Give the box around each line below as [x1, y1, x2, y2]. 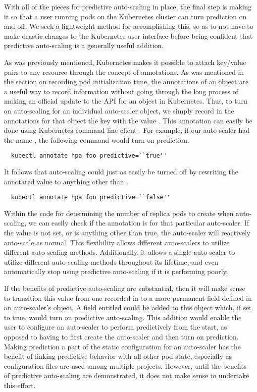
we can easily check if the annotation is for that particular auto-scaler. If [28, 218, 249, 228]
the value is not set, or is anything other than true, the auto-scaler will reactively [4, 227, 251, 237]
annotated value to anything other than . [4, 176, 128, 186]
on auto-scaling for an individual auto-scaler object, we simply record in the [4, 105, 234, 115]
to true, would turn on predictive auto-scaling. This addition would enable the [4, 312, 242, 322]
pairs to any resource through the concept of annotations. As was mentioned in [4, 66, 244, 77]
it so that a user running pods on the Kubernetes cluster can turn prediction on [4, 11, 247, 21]
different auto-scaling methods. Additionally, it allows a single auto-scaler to [4, 247, 235, 257]
